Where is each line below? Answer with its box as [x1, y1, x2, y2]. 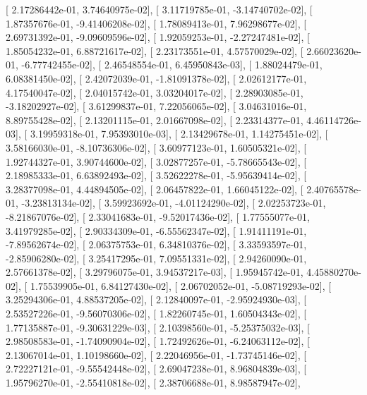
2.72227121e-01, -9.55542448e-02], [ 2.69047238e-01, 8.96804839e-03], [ [6, 361, 307, 376]
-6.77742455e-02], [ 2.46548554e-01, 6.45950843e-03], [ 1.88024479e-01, [21, 57, 323, 72]
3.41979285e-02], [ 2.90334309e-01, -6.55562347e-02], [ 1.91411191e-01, [6, 223, 307, 238]
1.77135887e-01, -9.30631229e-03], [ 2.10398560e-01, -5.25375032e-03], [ [6, 320, 310, 334]
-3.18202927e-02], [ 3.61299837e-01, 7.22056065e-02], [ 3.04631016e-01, [6, 99, 307, 114]
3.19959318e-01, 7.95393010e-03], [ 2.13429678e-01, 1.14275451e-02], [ [30, 126, 328, 141]
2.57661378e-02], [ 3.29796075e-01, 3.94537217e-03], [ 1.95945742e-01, [6, 265, 303, 279]
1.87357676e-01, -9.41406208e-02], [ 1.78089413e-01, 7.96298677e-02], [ [6, 16, 307, 30]
